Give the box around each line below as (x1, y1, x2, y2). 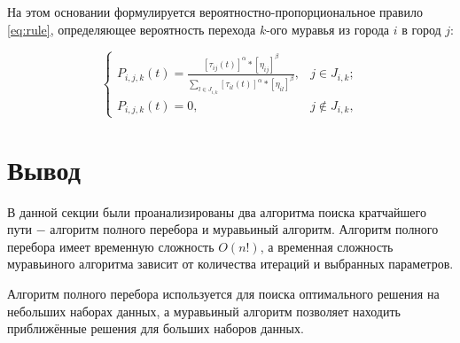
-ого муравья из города (266, 19, 390, 38)
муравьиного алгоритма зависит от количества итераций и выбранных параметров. (7, 254, 454, 273)
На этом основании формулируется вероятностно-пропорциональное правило (7, 3, 423, 20)
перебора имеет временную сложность (7, 237, 214, 255)
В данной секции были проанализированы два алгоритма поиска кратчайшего (7, 202, 426, 221)
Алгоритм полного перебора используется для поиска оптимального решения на (7, 284, 440, 302)
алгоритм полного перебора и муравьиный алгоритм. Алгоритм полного (50, 220, 439, 238)
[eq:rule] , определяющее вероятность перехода (7, 19, 256, 38)
